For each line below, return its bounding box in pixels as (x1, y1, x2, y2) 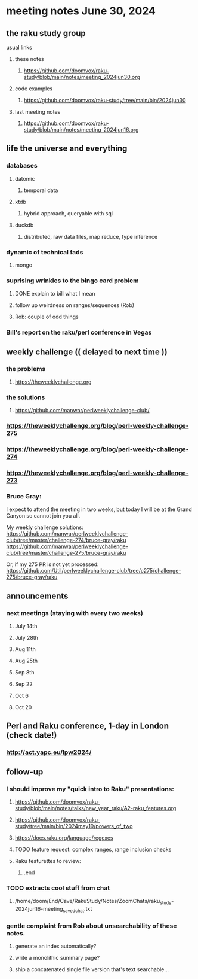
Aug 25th (14, 657, 38, 664)
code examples (14, 85, 52, 92)
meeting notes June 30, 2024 (6, 4, 156, 18)
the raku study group (6, 28, 86, 38)
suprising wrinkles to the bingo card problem (6, 276, 139, 285)
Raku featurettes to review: (14, 857, 82, 864)
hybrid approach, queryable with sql (23, 209, 113, 217)
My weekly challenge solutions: (6, 524, 83, 531)
